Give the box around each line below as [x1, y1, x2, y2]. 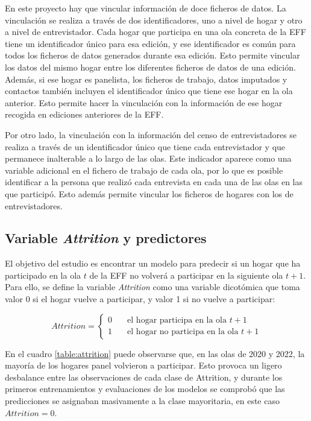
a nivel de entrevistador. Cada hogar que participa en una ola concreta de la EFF [5, 25, 306, 38]
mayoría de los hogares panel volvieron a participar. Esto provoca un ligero [5, 359, 282, 372]
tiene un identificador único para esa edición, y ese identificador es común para [5, 37, 296, 49]
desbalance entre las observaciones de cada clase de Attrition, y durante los [5, 370, 283, 383]
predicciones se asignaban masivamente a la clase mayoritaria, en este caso [5, 394, 280, 407]
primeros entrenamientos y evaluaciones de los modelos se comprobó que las [5, 382, 285, 395]
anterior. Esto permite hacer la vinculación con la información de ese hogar [5, 96, 283, 109]
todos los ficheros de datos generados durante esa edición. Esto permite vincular [5, 49, 300, 62]
